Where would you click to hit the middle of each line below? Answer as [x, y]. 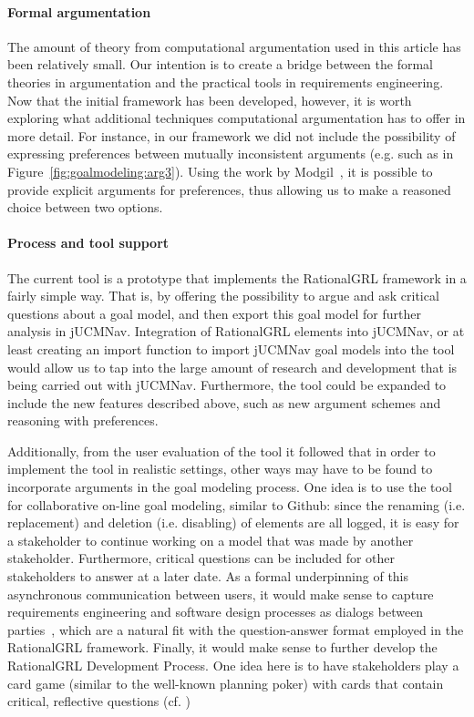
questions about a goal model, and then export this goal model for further [214, 313]
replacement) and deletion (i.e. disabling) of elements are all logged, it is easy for [233, 522]
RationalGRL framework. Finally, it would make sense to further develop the [222, 647]
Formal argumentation [79, 11]
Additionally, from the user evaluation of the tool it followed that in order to [222, 451]
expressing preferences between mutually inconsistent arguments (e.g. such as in [231, 154]
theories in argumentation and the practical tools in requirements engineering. [226, 82]
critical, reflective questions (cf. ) [99, 701]
